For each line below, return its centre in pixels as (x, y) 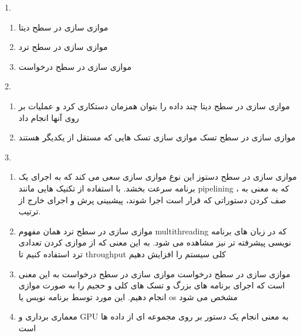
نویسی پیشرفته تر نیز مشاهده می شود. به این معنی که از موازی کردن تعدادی (155, 242)
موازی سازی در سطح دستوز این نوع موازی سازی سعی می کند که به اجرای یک (158, 177)
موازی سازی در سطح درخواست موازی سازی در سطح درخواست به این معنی (154, 273)
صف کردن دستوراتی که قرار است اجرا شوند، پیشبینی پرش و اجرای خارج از (152, 199)
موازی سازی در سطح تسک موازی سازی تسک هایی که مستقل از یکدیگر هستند (157, 137)
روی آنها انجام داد (49, 117)
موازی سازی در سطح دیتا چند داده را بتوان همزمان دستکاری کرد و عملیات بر (154, 105)
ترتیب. (30, 211)
